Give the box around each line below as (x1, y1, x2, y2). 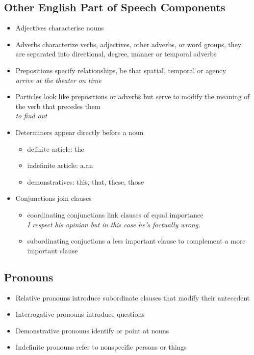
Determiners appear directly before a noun (15, 127, 144, 137)
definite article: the (27, 143, 84, 154)
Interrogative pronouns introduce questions (15, 309, 145, 319)
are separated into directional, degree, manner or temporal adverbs (15, 49, 217, 59)
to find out (15, 110, 47, 121)
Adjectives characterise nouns (15, 23, 104, 33)
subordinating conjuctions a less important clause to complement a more (27, 236, 246, 246)
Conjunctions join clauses (15, 193, 92, 203)
